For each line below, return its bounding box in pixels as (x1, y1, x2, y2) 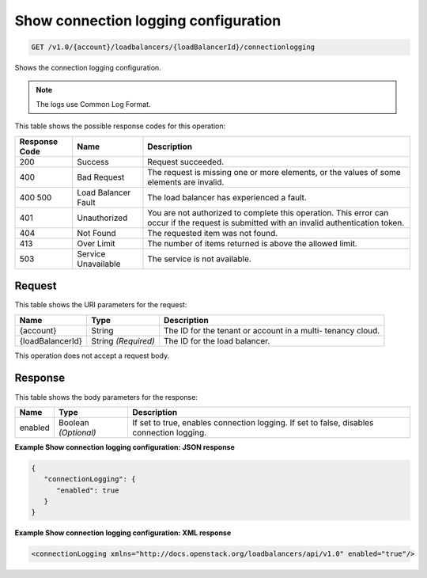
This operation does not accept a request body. (14, 351, 170, 360)
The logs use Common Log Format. (36, 99, 151, 108)
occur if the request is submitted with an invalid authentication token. (147, 217, 405, 228)
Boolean (58, 416, 90, 428)
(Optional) (58, 427, 96, 438)
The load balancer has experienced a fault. (147, 192, 308, 203)
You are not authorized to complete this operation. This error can (147, 207, 389, 218)
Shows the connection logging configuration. (14, 63, 161, 73)
